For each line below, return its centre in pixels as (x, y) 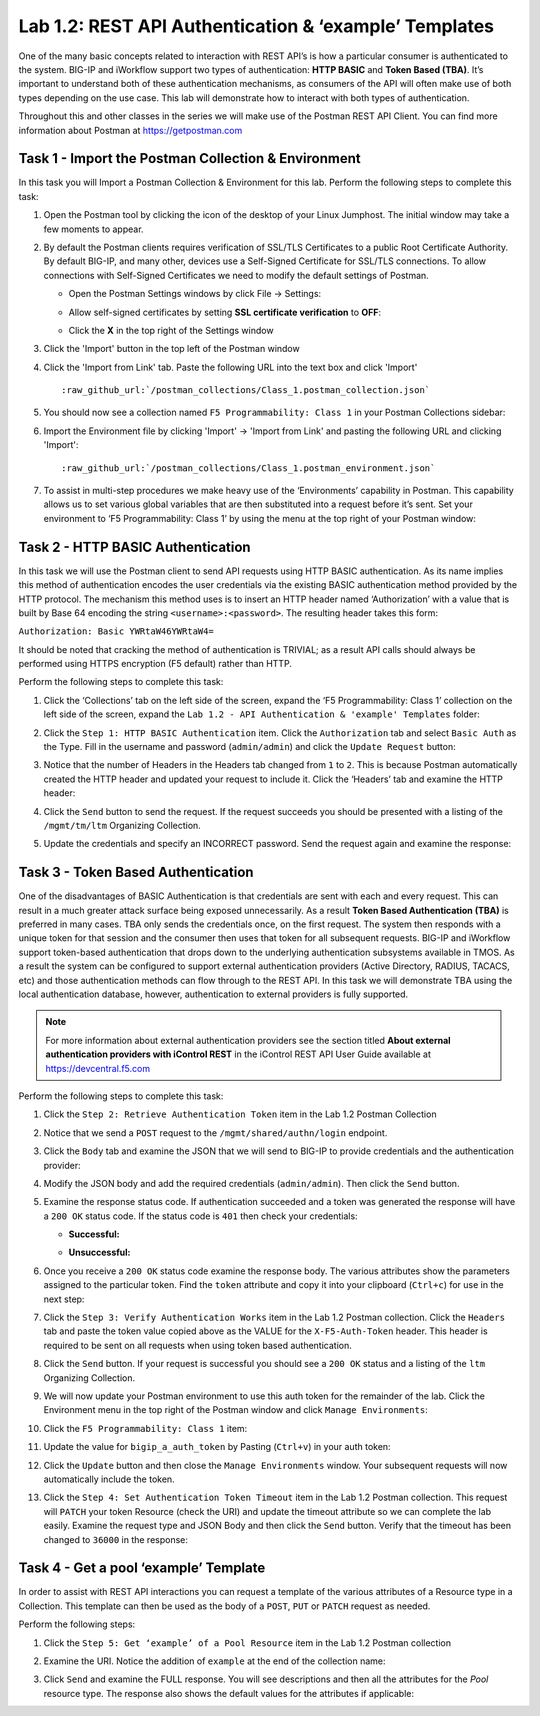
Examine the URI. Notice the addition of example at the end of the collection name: (214, 1661)
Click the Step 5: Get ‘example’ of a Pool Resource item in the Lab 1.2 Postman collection (247, 1642)
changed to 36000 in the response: (116, 1539)
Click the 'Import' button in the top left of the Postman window (171, 349)
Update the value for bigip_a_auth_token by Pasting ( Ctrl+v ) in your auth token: (217, 1447)
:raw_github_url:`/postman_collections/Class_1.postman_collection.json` (246, 390)
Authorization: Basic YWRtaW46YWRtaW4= (116, 631)
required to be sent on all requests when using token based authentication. (197, 1345)
